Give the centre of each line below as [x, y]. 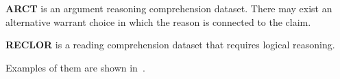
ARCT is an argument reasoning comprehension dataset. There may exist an [169, 8]
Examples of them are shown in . [75, 67]
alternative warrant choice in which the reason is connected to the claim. [158, 21]
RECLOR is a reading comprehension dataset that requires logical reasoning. [170, 45]
